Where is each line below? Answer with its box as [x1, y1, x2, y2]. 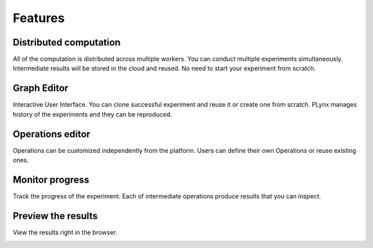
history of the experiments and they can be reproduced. [12, 110, 173, 118]
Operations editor [12, 128, 90, 140]
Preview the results [12, 210, 98, 222]
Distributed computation [12, 37, 121, 48]
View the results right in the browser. [12, 228, 117, 236]
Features [12, 10, 65, 25]
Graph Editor [12, 83, 69, 94]
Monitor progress [12, 174, 90, 185]
